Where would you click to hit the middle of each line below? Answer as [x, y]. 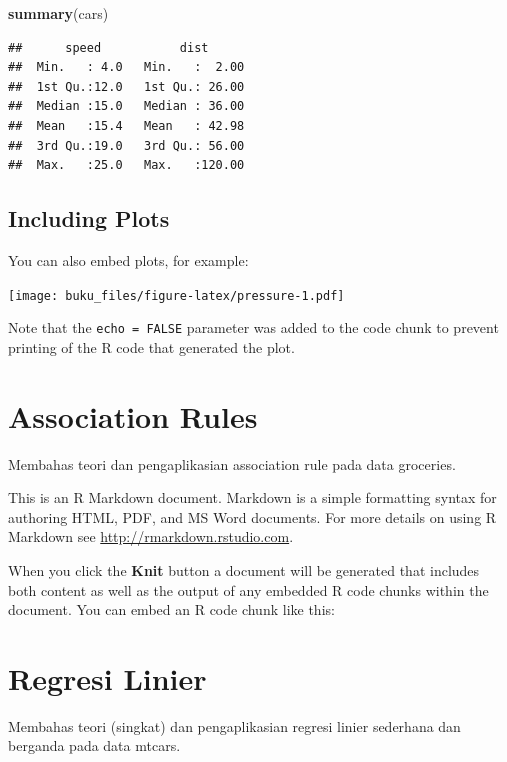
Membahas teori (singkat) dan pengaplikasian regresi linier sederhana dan [234, 725]
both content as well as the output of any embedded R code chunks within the [248, 589]
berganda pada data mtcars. [94, 745]
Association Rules [133, 415]
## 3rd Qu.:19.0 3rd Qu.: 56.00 [126, 145]
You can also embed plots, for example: [128, 259]
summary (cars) [58, 13]
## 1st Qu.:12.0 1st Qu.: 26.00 [126, 86]
